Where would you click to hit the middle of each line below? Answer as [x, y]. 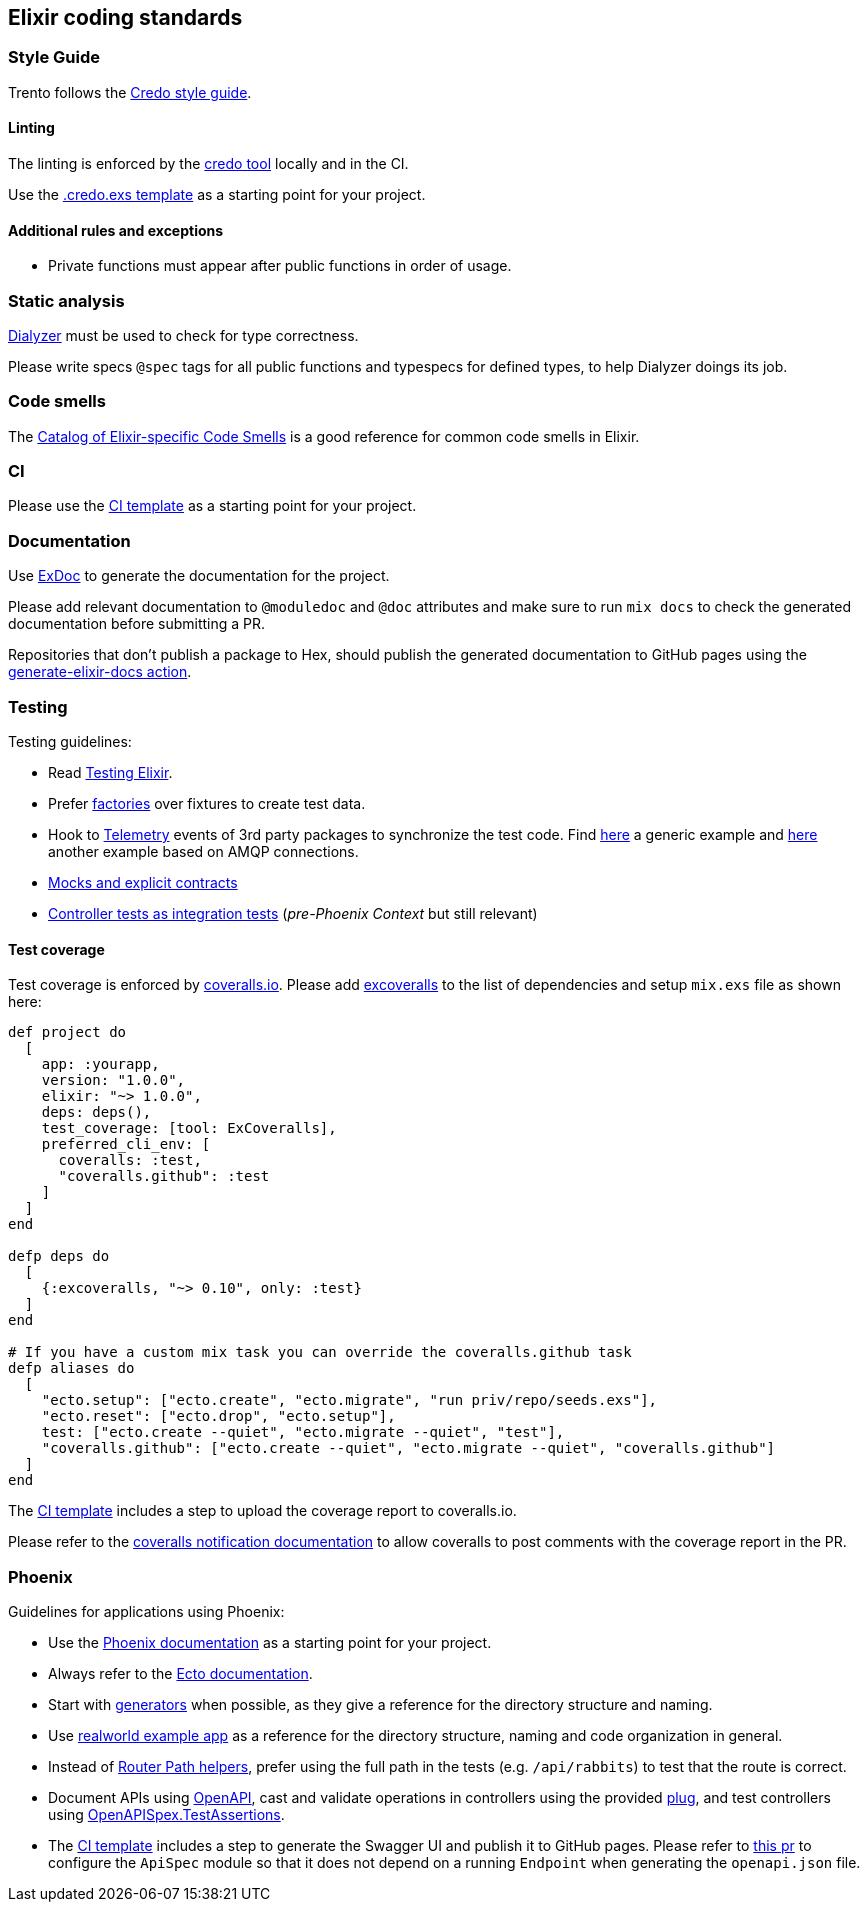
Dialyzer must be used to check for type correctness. [183, 335]
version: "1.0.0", [113, 1080]
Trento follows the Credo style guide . [130, 92]
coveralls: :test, [130, 1160]
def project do [67, 1032]
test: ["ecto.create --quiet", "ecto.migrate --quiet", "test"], [303, 1432]
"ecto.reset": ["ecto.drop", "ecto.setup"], [218, 1416]
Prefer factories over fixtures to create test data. [207, 803]
